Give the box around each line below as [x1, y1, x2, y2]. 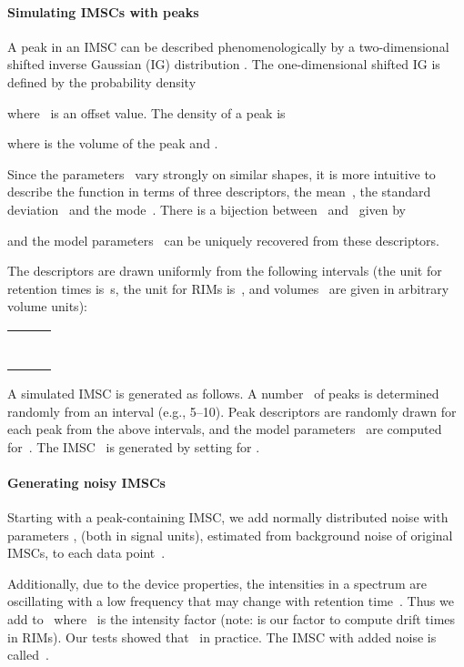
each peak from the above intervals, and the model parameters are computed [7, 419, 442, 439]
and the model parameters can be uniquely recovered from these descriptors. [7, 230, 440, 249]
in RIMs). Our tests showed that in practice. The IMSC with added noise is [7, 627, 437, 646]
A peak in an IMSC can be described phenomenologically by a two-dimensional [7, 36, 449, 56]
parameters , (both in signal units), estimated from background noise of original [7, 525, 453, 544]
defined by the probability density [7, 72, 197, 91]
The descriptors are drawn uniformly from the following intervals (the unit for [7, 261, 442, 280]
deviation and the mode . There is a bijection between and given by [7, 199, 407, 218]
